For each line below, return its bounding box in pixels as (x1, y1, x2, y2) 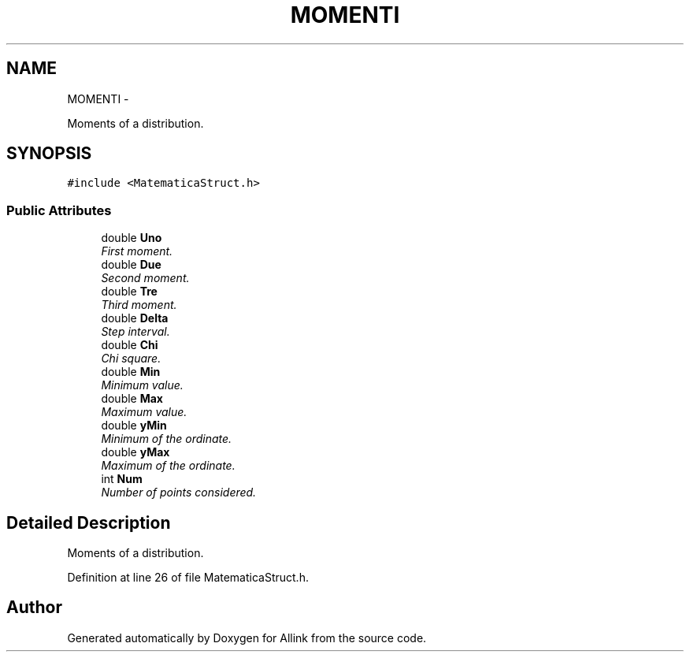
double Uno (101, 231, 162, 245)
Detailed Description (6, 512, 171, 533)
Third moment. (101, 298, 177, 312)
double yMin (101, 418, 167, 433)
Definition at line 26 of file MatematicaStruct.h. (67, 571, 309, 585)
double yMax (101, 445, 170, 459)
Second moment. (101, 271, 190, 285)
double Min (101, 365, 161, 379)
